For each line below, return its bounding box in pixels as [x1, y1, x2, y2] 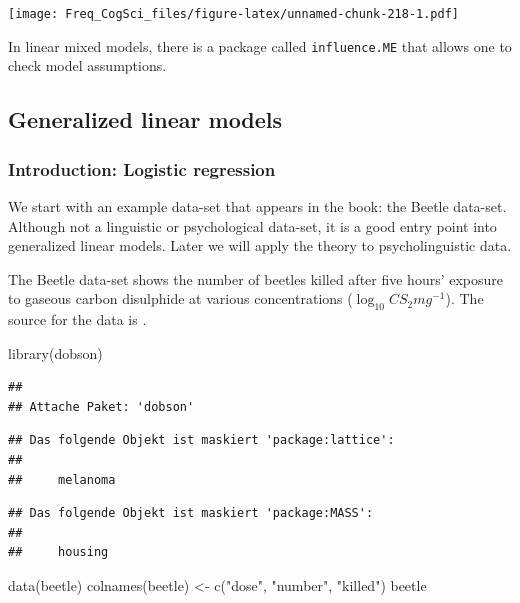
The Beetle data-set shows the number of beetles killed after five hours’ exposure [8, 268, 504, 289]
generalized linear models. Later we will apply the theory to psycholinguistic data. [8, 235, 512, 256]
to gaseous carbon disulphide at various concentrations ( [8, 288, 353, 309]
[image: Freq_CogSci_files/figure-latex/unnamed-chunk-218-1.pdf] [8, 7, 460, 21]
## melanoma [8, 472, 116, 487]
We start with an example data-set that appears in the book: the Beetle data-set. [8, 195, 507, 216]
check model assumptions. [8, 55, 167, 76]
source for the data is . [8, 309, 147, 330]
